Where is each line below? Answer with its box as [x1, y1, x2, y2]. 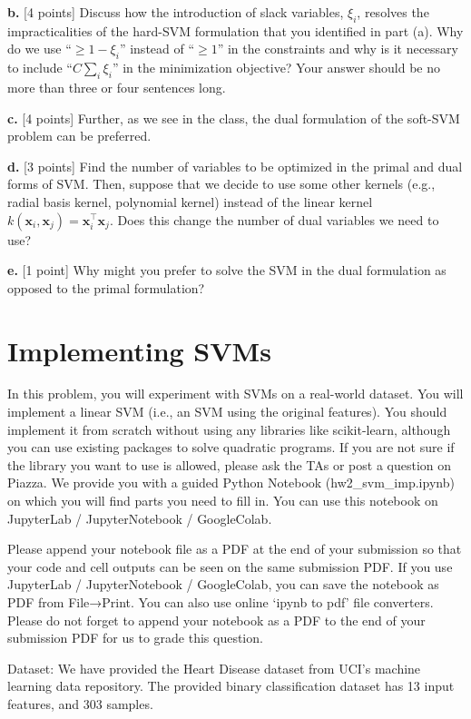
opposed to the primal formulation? [7, 278, 205, 297]
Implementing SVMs [7, 331, 271, 369]
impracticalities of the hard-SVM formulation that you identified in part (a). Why [7, 21, 464, 40]
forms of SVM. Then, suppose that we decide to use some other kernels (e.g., [7, 174, 436, 193]
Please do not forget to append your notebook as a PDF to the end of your [7, 610, 426, 629]
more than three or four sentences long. [7, 77, 226, 96]
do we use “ [7, 39, 72, 58]
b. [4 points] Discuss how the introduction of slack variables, [7, 3, 344, 21]
